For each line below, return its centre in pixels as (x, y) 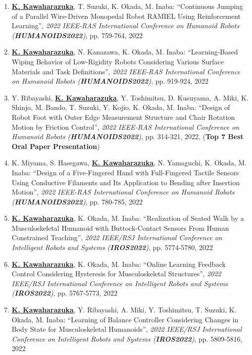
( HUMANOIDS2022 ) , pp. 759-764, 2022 (77, 35)
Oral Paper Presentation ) (56, 146)
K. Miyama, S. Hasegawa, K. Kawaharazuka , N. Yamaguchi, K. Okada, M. (129, 163)
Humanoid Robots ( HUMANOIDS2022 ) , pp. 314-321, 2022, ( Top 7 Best (127, 136)
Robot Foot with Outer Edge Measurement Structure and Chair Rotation (123, 117)
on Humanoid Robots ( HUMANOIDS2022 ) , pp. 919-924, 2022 (110, 81)
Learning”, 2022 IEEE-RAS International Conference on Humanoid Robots (126, 25)
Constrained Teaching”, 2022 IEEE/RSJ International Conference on (117, 237)
